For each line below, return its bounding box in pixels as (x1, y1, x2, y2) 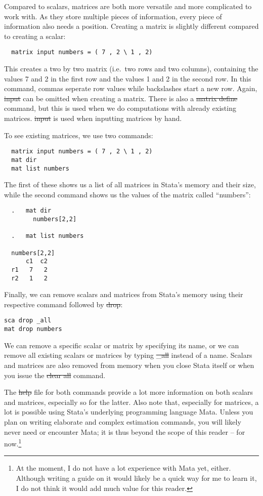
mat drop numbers (4, 325, 62, 333)
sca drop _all (4, 317, 52, 324)
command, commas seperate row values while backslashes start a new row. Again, (4, 83, 257, 94)
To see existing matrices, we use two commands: (4, 130, 153, 140)
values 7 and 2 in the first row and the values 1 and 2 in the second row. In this (4, 73, 251, 84)
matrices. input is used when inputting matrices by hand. (4, 113, 182, 123)
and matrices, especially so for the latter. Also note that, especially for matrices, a (4, 396, 259, 407)
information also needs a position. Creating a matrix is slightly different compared (4, 21, 259, 31)
